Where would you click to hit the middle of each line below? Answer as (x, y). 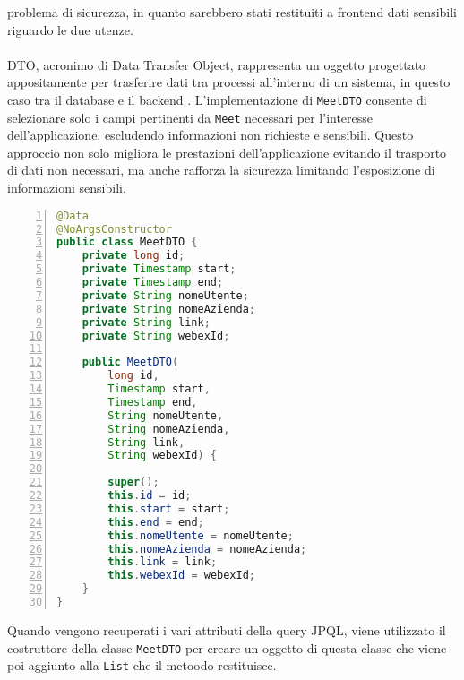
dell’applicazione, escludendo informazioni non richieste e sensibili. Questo (211, 135)
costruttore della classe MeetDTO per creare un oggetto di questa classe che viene (227, 647)
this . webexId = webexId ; (182, 576)
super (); (133, 482)
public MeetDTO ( (130, 362)
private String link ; (146, 322)
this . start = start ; (169, 508)
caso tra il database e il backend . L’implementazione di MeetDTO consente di (217, 99)
